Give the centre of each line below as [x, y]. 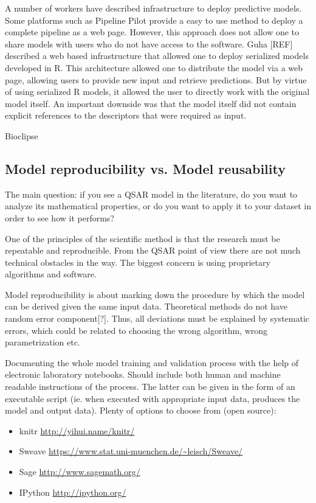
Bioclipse [22, 135]
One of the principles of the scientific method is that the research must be [143, 238]
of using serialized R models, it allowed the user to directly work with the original [157, 92]
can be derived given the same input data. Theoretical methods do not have [146, 306]
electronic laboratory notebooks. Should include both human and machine [143, 374]
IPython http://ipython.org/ [73, 492]
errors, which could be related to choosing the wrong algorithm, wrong [136, 330]
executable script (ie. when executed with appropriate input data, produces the [153, 398]
